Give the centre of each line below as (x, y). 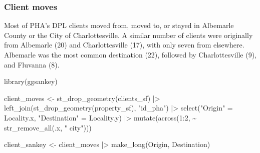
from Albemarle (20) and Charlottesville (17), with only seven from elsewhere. (124, 45)
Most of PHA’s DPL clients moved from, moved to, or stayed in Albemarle (119, 25)
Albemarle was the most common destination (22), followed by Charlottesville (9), (130, 54)
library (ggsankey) (31, 81)
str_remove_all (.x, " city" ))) (48, 127)
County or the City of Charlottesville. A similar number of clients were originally (128, 35)
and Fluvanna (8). (32, 64)
